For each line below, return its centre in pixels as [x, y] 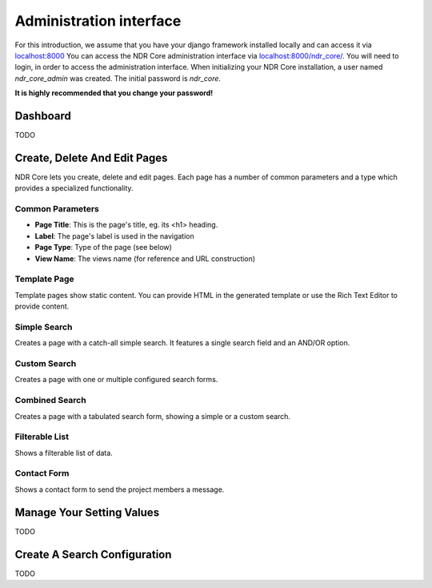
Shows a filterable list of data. [64, 453]
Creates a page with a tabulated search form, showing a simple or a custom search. [153, 416]
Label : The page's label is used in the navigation [115, 236]
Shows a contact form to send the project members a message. [120, 489]
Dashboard [43, 116]
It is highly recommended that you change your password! [114, 93]
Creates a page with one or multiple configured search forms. [116, 380]
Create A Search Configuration [93, 554]
